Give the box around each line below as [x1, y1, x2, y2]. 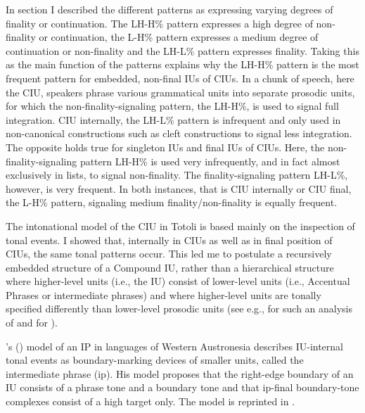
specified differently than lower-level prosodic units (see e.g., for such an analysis [6, 301, 353, 316]
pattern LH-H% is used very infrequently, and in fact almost [79, 153, 340, 168]
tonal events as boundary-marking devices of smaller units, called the [6, 352, 304, 367]
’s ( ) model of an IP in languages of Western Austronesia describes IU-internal [6, 338, 344, 353]
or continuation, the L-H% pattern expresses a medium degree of [39, 30, 319, 44]
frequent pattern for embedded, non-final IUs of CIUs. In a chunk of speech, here [6, 70, 354, 85]
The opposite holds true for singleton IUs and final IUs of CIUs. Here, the [6, 139, 325, 154]
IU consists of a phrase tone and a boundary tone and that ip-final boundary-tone [6, 380, 359, 395]
